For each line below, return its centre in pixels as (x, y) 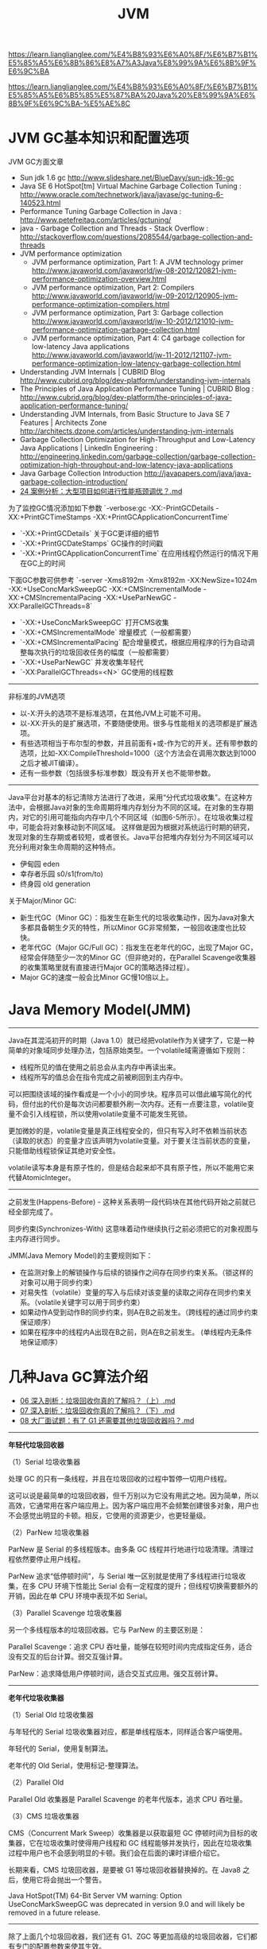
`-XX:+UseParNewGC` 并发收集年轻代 (81, 662)
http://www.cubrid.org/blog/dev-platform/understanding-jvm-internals (135, 380)
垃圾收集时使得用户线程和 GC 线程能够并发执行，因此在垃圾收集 (147, 1843)
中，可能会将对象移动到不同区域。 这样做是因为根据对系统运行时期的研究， (131, 827)
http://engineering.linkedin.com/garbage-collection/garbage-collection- (137, 456)
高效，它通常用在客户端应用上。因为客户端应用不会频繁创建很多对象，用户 (130, 1505)
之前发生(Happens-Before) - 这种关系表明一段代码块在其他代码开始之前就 (128, 1202)
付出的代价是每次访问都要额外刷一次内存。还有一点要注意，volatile (138, 1104)
